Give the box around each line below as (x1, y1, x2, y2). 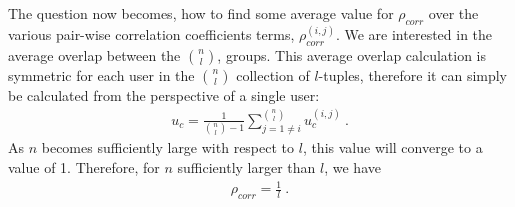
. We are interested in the (335, 23, 493, 44)
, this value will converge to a (302, 137, 483, 158)
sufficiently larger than (177, 156, 316, 177)
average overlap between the (8, 44, 181, 65)
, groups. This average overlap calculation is (217, 44, 487, 65)
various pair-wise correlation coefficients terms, (8, 23, 295, 44)
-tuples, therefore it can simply (318, 64, 508, 85)
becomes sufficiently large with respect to (41, 137, 295, 158)
